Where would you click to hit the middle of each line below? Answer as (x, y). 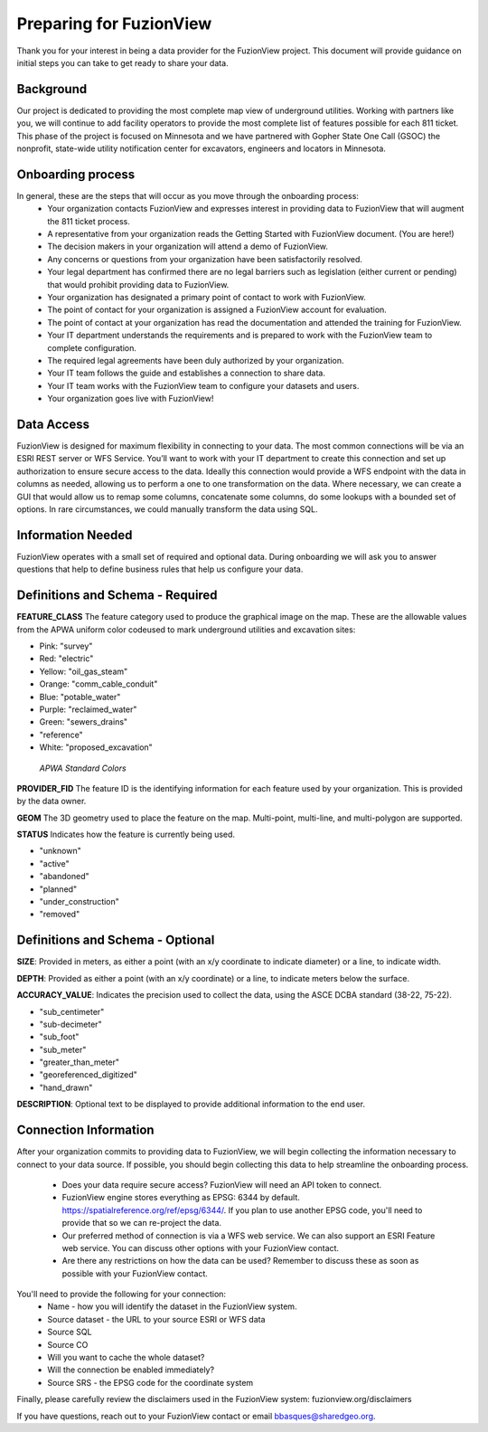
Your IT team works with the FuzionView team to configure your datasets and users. (203, 385)
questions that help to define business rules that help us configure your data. (160, 569)
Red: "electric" (66, 659)
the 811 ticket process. (89, 221)
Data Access (53, 424)
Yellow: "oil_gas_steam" (84, 671)
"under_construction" (79, 902)
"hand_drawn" (66, 1087)
